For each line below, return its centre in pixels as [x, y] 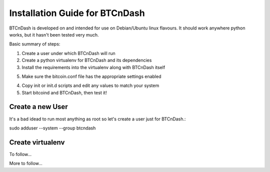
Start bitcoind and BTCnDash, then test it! [64, 92]
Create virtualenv [37, 142]
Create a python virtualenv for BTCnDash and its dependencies [87, 60]
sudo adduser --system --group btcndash [52, 128]
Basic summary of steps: [35, 44]
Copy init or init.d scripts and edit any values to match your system [90, 85]
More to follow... [26, 163]
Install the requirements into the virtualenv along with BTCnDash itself [93, 67]
